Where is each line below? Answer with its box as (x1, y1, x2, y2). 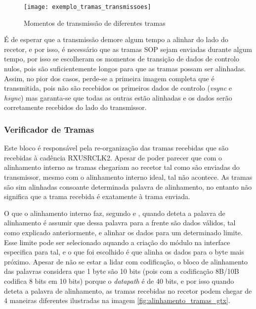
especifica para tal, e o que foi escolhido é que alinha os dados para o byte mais (4, 247, 244, 257)
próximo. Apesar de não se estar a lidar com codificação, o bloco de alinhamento (4, 256, 248, 266)
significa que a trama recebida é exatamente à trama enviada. (4, 191, 190, 202)
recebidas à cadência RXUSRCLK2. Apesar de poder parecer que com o (4, 152, 222, 162)
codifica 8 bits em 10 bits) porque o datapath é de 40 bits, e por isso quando (4, 275, 234, 286)
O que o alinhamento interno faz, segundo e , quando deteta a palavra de (4, 207, 225, 218)
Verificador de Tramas (4, 123, 94, 135)
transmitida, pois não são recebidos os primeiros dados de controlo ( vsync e (4, 83, 232, 93)
